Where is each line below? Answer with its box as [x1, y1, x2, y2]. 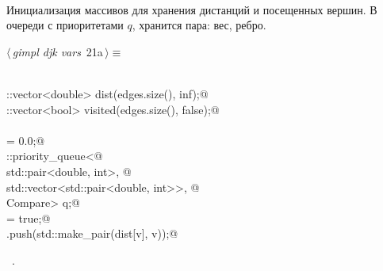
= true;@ [6, 209, 51, 226]
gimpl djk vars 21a [12, 43, 103, 59]
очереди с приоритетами [6, 17, 124, 33]
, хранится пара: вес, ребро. [132, 17, 266, 33]
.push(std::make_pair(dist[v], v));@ [6, 225, 178, 242]
